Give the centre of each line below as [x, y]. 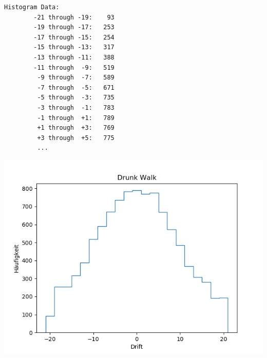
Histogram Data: [32, 7]
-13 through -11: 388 [74, 57]
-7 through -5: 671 [76, 87]
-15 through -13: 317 [74, 47]
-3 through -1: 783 [76, 107]
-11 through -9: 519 [74, 67]
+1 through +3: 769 [76, 128]
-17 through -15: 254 [74, 37]
